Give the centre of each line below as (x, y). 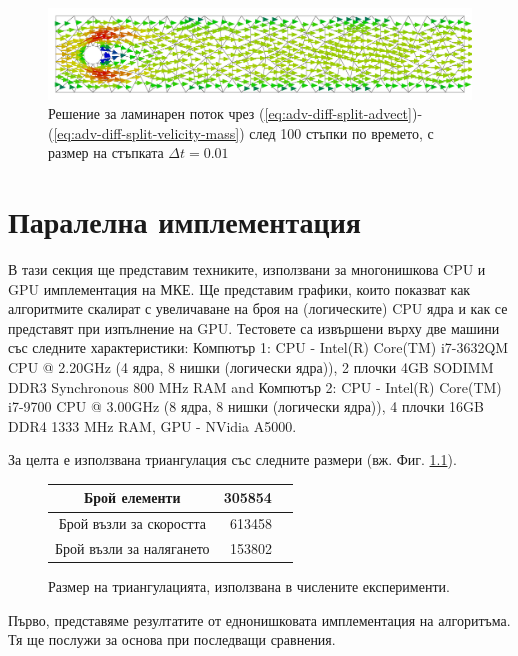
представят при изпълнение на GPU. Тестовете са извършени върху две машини (254, 327)
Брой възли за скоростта (132, 523)
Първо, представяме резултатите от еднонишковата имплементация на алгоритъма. (259, 619)
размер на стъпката (106, 152)
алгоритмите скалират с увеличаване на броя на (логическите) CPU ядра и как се (258, 308)
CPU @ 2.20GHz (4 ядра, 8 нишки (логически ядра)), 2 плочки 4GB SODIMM (251, 366)
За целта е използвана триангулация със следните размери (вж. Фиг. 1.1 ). (232, 459)
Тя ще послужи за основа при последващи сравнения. (172, 639)
